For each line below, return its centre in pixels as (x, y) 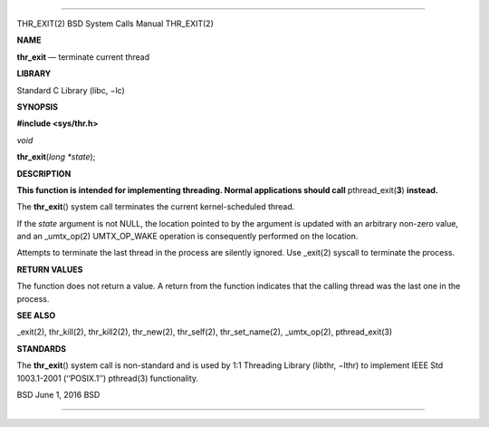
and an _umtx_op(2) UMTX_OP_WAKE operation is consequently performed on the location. (187, 237)
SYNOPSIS (38, 107)
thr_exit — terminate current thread (83, 57)
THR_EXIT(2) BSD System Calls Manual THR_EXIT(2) (115, 24)
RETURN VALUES (50, 269)
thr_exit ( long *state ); (56, 157)
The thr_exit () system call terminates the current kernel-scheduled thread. (156, 207)
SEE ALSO (36, 315)
